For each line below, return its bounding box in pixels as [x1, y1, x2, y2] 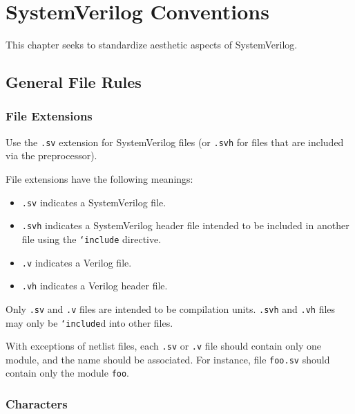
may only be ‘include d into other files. [6, 315, 173, 330]
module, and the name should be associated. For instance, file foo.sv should [6, 352, 330, 366]
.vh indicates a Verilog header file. [21, 278, 168, 293]
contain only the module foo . [6, 366, 130, 380]
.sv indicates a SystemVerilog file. [21, 195, 166, 209]
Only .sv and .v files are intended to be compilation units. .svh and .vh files [6, 301, 336, 316]
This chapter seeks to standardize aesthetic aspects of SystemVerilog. [6, 37, 298, 52]
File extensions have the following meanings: [6, 171, 193, 186]
